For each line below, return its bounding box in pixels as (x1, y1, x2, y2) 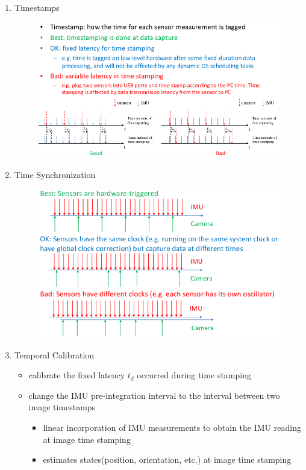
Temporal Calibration (14, 348, 95, 361)
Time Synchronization (14, 168, 96, 180)
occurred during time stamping (137, 369, 251, 381)
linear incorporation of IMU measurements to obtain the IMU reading (43, 421, 301, 433)
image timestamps (28, 401, 96, 413)
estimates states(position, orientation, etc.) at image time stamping (43, 453, 292, 466)
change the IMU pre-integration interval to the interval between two (28, 389, 280, 401)
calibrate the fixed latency (28, 369, 125, 381)
